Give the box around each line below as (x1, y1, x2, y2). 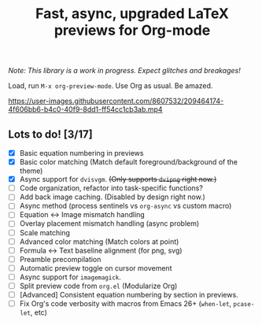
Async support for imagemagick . (19, 272, 122, 282)
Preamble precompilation (19, 254, 101, 264)
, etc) (30, 308, 47, 317)
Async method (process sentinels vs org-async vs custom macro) (19, 201, 232, 211)
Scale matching (19, 227, 71, 237)
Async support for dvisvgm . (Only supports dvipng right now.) (19, 175, 217, 184)
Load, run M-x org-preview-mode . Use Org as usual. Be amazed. (8, 81, 213, 90)
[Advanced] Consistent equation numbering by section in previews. (19, 290, 238, 299)
